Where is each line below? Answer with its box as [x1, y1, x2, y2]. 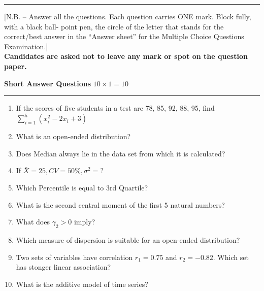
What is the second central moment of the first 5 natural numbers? [16, 199, 225, 210]
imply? [74, 216, 95, 227]
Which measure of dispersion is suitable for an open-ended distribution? [16, 235, 240, 245]
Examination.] [4, 41, 48, 51]
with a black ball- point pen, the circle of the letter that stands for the [4, 21, 224, 31]
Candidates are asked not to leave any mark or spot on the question [4, 51, 248, 61]
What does [16, 216, 50, 227]
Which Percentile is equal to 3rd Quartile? [16, 182, 148, 193]
